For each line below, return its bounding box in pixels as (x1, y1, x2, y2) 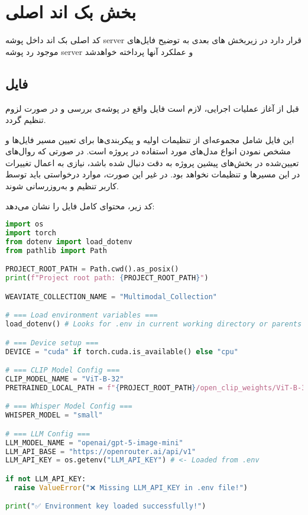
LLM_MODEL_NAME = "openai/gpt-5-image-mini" (5, 438, 183, 447)
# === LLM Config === (5, 429, 90, 438)
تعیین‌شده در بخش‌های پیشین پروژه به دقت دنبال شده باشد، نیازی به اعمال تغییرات (5, 156, 299, 169)
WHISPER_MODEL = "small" (5, 411, 103, 420)
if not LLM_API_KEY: (5, 475, 86, 484)
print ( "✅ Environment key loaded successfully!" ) (5, 502, 206, 511)
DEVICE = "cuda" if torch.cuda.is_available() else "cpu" (5, 347, 238, 356)
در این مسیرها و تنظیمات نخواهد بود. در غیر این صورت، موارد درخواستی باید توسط (5, 168, 300, 180)
